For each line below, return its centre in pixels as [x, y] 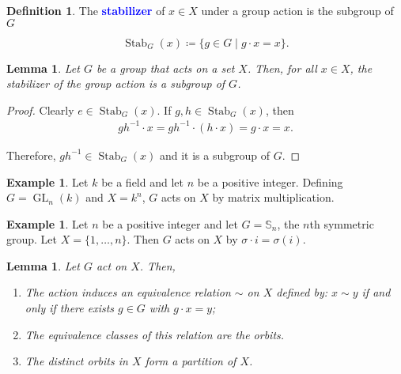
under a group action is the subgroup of [297, 10]
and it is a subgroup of [214, 155]
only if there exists [70, 308]
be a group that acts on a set [165, 68]
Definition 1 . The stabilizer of [86, 10]
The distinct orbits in [76, 361]
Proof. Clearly [40, 110]
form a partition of [191, 361]
